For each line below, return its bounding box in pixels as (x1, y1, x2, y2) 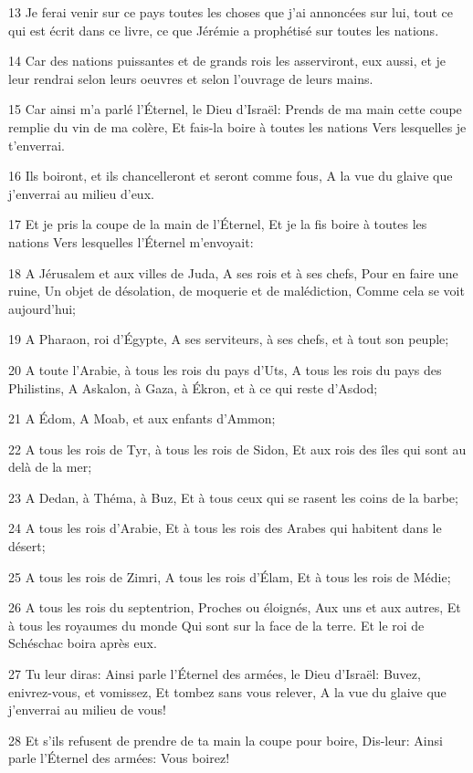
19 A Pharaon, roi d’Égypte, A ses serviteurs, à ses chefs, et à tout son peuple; (8, 329, 449, 349)
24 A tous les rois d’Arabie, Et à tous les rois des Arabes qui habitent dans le (8, 518, 442, 538)
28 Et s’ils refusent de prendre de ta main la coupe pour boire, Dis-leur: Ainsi (8, 730, 443, 749)
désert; (8, 537, 46, 556)
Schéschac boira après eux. (8, 633, 157, 653)
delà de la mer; (8, 457, 92, 476)
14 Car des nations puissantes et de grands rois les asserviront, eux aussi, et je (8, 51, 447, 70)
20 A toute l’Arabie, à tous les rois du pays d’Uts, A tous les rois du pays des (8, 360, 442, 379)
